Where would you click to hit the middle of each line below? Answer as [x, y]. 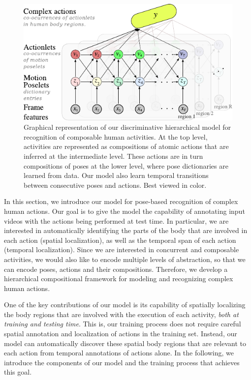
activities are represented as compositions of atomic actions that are [126, 146]
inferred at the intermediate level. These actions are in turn [113, 156]
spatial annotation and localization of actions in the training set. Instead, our [121, 334]
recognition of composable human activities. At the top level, [116, 136]
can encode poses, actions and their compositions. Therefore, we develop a [116, 269]
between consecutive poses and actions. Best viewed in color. [115, 185]
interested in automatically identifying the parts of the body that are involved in [126, 230]
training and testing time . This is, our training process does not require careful [123, 324]
